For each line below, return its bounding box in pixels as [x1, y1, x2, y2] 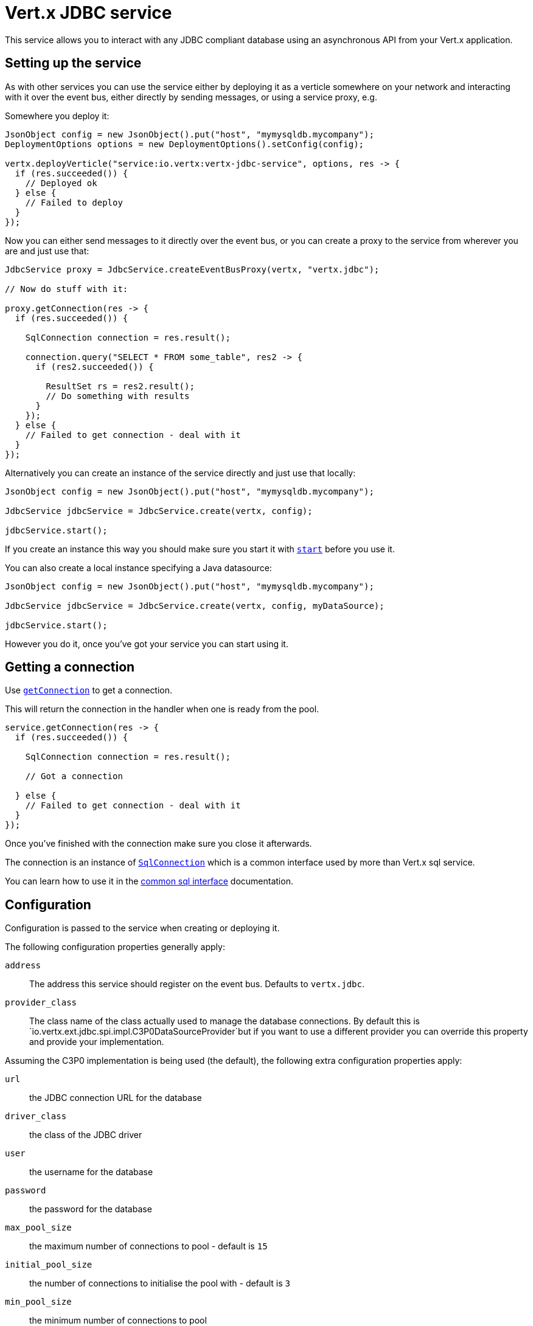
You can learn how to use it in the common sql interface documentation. [5, 876, 293, 887]
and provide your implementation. [29, 1036, 164, 1047]
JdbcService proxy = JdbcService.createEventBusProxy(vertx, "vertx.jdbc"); [5, 264, 380, 274]
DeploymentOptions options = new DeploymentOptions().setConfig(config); [5, 139, 364, 149]
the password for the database [29, 1204, 152, 1215]
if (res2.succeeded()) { [35, 361, 154, 372]
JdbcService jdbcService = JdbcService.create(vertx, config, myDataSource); [5, 600, 385, 611]
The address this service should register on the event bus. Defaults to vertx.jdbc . [29, 979, 364, 990]
